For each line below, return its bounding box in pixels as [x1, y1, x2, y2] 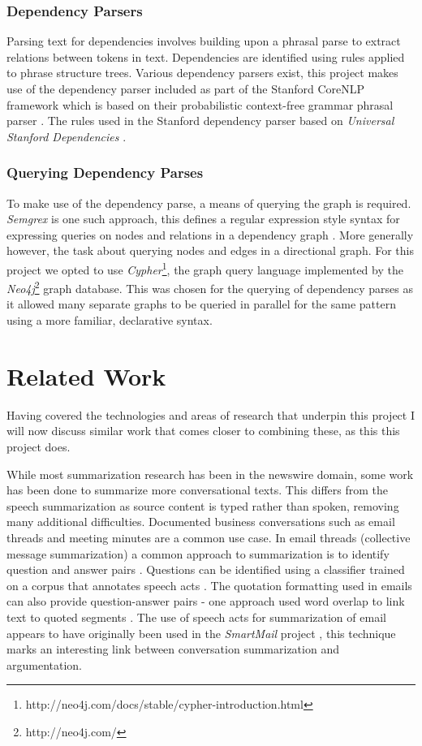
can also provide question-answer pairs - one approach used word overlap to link [6, 593, 405, 610]
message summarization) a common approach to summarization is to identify [6, 545, 390, 562]
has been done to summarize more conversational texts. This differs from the [6, 481, 388, 498]
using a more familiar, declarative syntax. [6, 312, 213, 329]
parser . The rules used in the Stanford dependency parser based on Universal [6, 112, 394, 129]
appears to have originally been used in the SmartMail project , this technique [6, 624, 396, 641]
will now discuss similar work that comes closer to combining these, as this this [6, 422, 400, 439]
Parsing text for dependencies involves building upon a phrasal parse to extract [6, 32, 401, 50]
